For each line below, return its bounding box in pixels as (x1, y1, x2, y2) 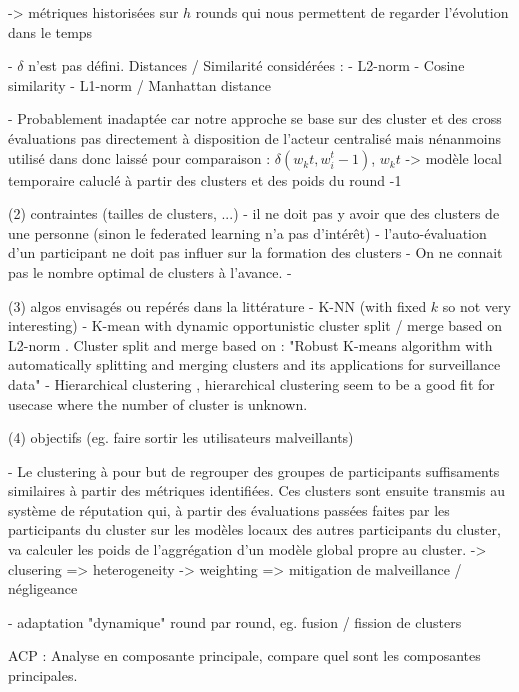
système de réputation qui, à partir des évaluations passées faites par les (8, 499, 450, 520)
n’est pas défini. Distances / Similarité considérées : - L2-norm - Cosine (28, 55, 465, 76)
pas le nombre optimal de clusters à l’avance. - (8, 261, 292, 282)
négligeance (8, 578, 78, 599)
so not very (442, 295, 511, 316)
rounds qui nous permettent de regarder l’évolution (195, 2, 509, 22)
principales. (8, 665, 78, 686)
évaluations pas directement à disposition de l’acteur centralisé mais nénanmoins (8, 127, 501, 148)
